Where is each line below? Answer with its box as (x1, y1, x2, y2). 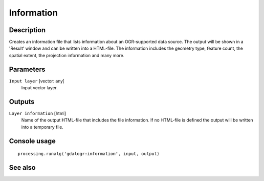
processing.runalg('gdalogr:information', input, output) (18, 151, 160, 157)
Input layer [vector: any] (9, 78, 65, 84)
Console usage (9, 137, 56, 145)
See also (9, 163, 36, 172)
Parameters (9, 65, 45, 73)
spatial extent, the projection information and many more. (9, 52, 125, 58)
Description (9, 26, 46, 34)
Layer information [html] (9, 110, 66, 117)
